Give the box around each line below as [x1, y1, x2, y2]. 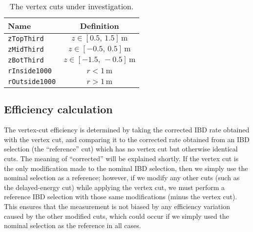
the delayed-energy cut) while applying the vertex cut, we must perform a [4, 182, 225, 192]
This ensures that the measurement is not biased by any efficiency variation [4, 201, 230, 211]
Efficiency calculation [4, 102, 113, 117]
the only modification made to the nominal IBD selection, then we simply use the [4, 163, 248, 173]
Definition [80, 20, 119, 31]
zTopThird [8, 35, 44, 42]
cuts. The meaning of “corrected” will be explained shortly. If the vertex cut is [4, 153, 239, 163]
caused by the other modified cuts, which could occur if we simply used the [4, 211, 229, 221]
